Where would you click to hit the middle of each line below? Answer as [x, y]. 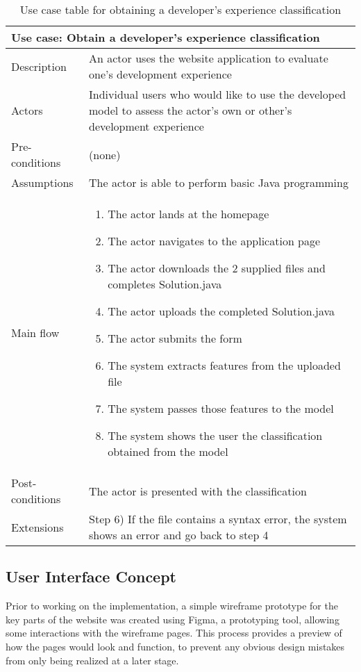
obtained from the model [168, 451]
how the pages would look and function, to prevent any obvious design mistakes [175, 646]
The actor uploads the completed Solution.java [221, 311]
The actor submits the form [175, 338]
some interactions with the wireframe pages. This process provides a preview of [174, 633]
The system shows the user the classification [215, 435]
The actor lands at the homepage [188, 214]
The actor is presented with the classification [198, 491]
